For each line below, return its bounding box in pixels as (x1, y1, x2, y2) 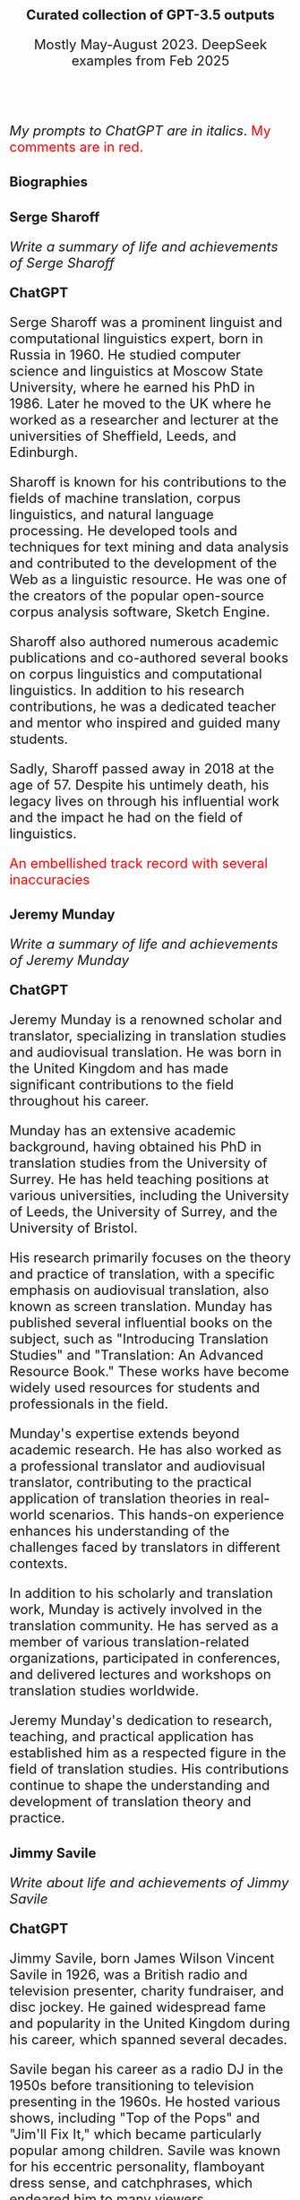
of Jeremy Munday (9, 952, 130, 970)
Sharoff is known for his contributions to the (9, 473, 287, 490)
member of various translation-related (9, 1634, 250, 1651)
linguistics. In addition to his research (9, 681, 244, 699)
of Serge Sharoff (9, 254, 115, 272)
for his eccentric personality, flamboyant (9, 2158, 265, 2175)
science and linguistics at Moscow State (9, 362, 264, 380)
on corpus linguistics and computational (9, 665, 262, 683)
